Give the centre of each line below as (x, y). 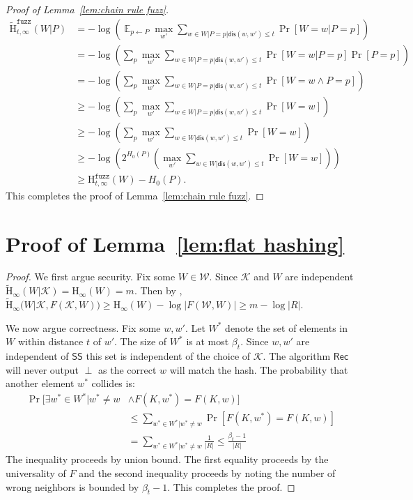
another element (40, 383)
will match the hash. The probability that (259, 369)
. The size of (141, 341)
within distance (50, 341)
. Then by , (158, 290)
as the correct (127, 369)
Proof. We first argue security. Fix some (91, 276)
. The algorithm (297, 356)
